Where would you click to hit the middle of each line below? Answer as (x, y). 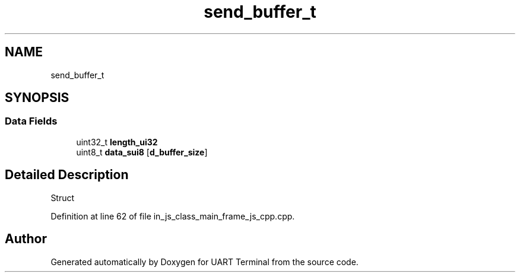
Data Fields (31, 121)
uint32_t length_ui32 (117, 142)
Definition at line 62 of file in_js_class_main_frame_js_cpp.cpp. (173, 216)
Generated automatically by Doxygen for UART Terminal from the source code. (204, 262)
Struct (63, 198)
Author (26, 239)
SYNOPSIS (37, 98)
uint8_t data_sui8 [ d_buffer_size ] (142, 152)
